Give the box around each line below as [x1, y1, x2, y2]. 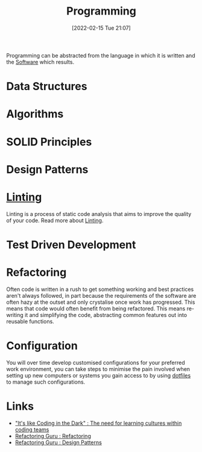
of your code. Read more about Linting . [6, 217, 104, 224]
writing [6, 311, 24, 318]
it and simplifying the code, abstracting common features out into [25, 311, 188, 318]
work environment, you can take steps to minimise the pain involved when [6, 365, 191, 373]
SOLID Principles [6, 135, 92, 149]
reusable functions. [6, 318, 54, 325]
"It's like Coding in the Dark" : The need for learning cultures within [14, 419, 182, 427]
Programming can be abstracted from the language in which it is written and [6, 51, 195, 59]
